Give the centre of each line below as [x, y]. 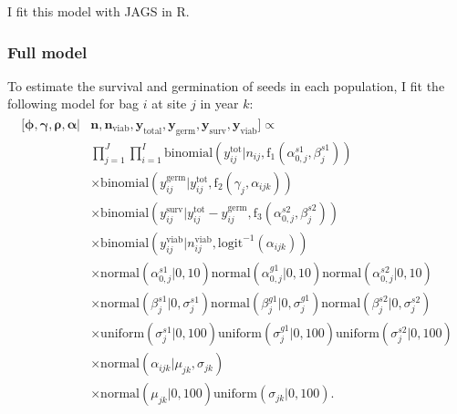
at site [169, 103]
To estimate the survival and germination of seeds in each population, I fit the [226, 85]
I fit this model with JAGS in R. [99, 11]
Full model [47, 52]
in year [219, 103]
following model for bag [73, 103]
